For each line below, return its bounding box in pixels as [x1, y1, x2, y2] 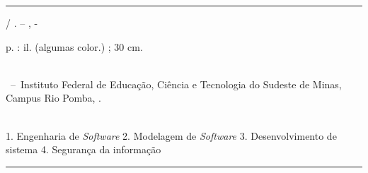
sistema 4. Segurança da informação [6, 142, 161, 157]
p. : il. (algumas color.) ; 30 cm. [6, 39, 143, 54]
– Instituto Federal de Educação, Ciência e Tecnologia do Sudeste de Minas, [10, 76, 342, 91]
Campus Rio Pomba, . [6, 90, 102, 105]
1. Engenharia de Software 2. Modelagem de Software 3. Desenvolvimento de [6, 128, 337, 143]
